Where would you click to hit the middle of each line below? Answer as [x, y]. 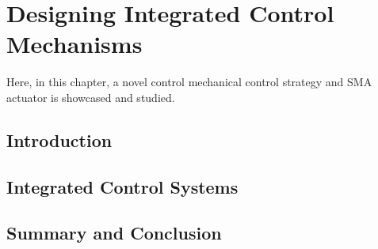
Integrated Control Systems [122, 186]
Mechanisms [74, 44]
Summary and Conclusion [114, 233]
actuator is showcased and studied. [91, 97]
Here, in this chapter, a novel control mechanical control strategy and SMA [189, 82]
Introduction [59, 140]
